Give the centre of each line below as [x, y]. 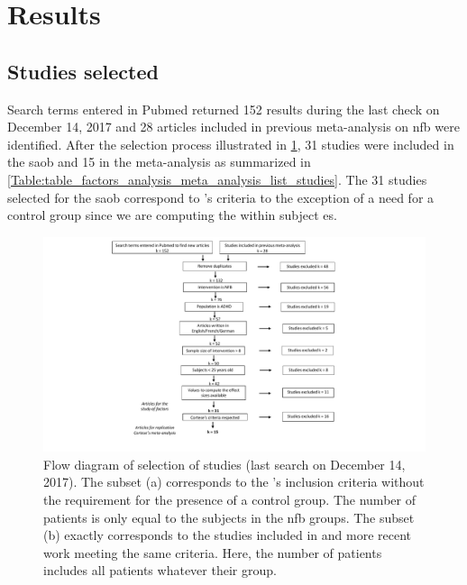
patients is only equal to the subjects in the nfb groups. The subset [229, 517]
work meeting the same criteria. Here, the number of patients [213, 552]
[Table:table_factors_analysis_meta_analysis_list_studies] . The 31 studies [217, 179]
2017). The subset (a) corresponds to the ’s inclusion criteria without [234, 482]
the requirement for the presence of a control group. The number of [229, 500]
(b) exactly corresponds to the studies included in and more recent [228, 535]
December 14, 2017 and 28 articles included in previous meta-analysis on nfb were [233, 127]
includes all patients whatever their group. [160, 570]
